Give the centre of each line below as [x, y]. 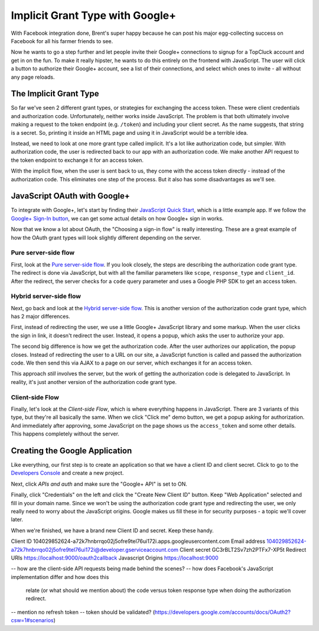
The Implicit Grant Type [55, 94]
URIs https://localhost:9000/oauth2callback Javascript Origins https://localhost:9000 [115, 558]
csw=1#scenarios [32, 620]
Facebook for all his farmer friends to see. [62, 41]
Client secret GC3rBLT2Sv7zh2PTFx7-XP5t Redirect [243, 549]
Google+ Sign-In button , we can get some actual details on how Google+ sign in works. [117, 218]
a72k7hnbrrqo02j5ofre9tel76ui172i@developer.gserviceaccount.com [95, 549]
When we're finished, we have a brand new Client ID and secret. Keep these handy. [112, 530]
